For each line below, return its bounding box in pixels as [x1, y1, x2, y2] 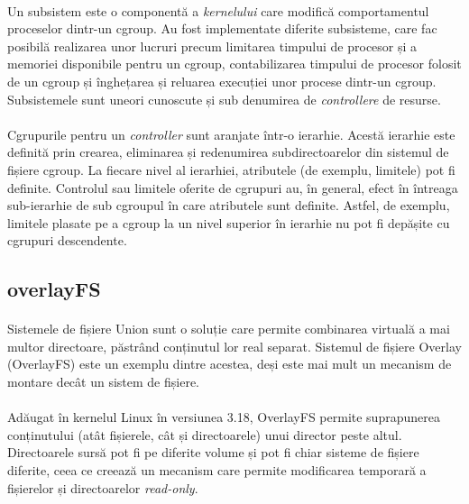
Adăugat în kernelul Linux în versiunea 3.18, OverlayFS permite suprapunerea [7, 408, 440, 426]
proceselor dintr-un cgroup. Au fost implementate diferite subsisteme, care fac [7, 19, 437, 38]
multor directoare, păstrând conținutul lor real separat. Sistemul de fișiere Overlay [7, 336, 462, 355]
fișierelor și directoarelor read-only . [7, 478, 198, 497]
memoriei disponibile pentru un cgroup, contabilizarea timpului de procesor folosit [7, 54, 462, 73]
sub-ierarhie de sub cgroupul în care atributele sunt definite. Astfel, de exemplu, [7, 196, 450, 215]
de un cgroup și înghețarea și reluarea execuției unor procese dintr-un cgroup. [7, 71, 437, 90]
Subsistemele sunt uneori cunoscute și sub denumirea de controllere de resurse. [7, 89, 441, 108]
